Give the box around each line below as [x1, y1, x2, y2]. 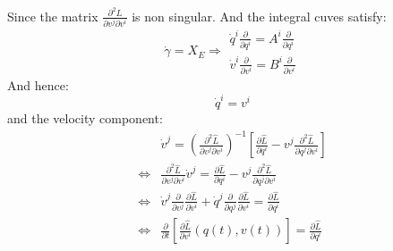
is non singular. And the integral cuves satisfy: [132, 6, 387, 25]
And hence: [7, 75, 69, 94]
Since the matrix [7, 6, 98, 25]
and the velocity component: [7, 109, 163, 128]
